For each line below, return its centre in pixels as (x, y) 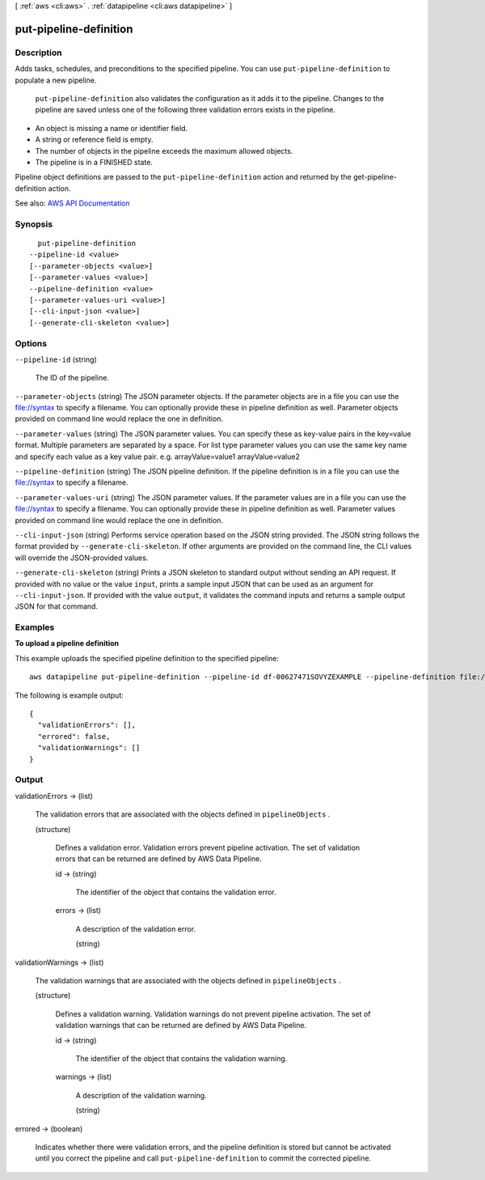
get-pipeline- (375, 177)
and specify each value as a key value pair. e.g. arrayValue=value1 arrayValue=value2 (158, 456)
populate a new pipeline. (56, 80)
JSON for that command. (57, 606)
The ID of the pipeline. (72, 378)
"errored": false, (74, 736)
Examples (35, 627)
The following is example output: (70, 695)
